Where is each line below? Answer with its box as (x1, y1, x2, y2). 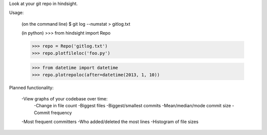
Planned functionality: (9, 85, 54, 90)
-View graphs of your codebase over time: (21, 95, 108, 101)
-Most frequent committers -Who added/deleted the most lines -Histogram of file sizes (21, 119, 199, 125)
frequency (51, 109, 72, 116)
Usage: (9, 10, 24, 16)
